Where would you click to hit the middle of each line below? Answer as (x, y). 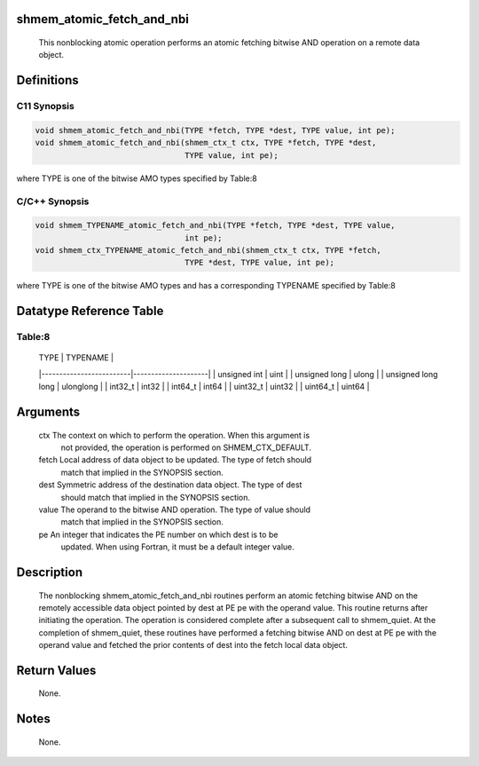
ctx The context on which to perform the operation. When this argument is (174, 435)
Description (50, 572)
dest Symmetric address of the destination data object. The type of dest (170, 485)
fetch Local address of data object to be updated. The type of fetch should (175, 460)
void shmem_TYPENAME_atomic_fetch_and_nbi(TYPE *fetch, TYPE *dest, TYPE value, (215, 225)
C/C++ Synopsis (53, 201)
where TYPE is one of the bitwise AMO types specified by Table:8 (137, 178)
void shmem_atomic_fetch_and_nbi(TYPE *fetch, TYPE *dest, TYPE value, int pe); (215, 130)
